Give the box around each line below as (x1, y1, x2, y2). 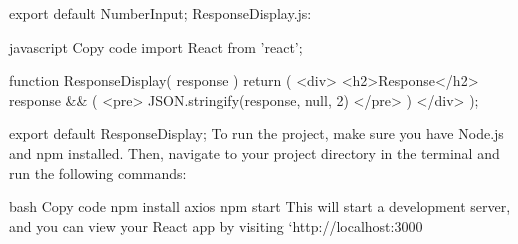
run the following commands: (9, 162, 187, 183)
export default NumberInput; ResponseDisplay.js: (9, 3, 312, 23)
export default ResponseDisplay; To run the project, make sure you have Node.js (9, 123, 504, 144)
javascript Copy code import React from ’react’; (9, 36, 303, 57)
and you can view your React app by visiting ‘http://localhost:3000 (9, 215, 423, 236)
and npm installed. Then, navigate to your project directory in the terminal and (9, 142, 500, 163)
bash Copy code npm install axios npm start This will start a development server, (9, 196, 511, 217)
